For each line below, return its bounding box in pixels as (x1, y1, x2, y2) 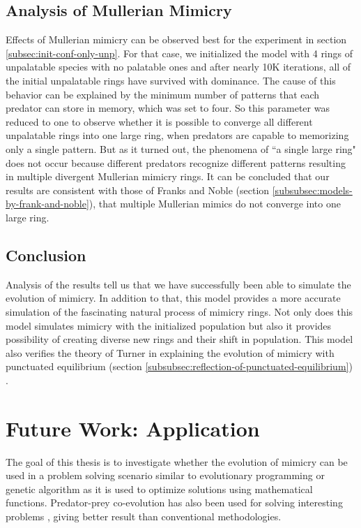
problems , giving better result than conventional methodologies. (6, 508, 282, 523)
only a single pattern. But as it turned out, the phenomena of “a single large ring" (6, 141, 356, 156)
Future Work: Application (6, 413, 260, 442)
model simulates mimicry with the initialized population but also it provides (6, 318, 332, 332)
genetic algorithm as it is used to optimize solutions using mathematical (6, 481, 313, 496)
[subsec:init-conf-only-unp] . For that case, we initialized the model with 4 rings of (6, 45, 353, 60)
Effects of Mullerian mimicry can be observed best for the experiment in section (6, 32, 347, 47)
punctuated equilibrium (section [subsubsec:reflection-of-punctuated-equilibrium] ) (6, 359, 353, 374)
